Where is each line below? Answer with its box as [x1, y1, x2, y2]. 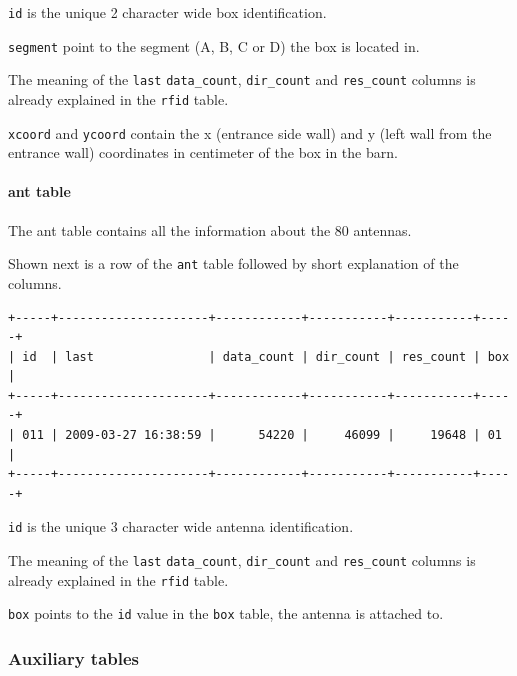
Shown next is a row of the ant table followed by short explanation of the [8, 253, 459, 274]
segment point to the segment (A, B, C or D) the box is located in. [8, 35, 420, 56]
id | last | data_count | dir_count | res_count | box [22, 349, 510, 364]
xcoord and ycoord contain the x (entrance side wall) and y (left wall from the [8, 122, 492, 143]
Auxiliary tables [8, 646, 140, 670]
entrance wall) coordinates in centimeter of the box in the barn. [8, 142, 398, 163]
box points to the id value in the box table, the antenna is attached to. [8, 603, 444, 624]
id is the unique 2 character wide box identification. [8, 2, 327, 22]
